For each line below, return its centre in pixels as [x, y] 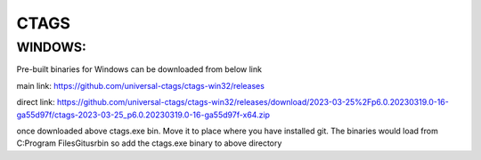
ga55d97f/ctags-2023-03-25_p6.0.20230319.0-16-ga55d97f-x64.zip [143, 115]
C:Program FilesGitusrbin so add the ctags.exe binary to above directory [149, 143]
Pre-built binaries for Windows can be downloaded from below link [139, 69]
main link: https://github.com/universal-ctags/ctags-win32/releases [140, 85]
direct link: [36, 102]
